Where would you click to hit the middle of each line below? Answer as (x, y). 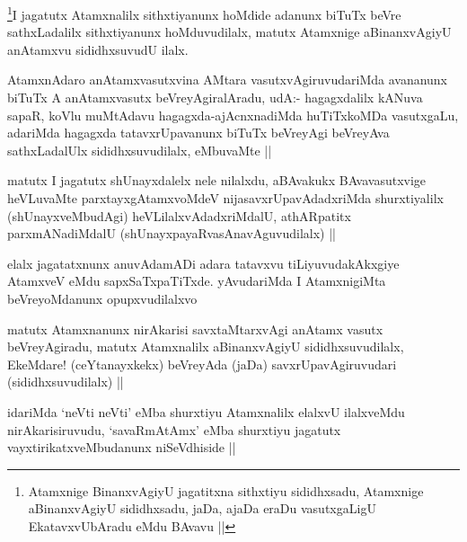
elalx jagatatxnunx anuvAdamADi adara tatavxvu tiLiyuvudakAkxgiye (203, 263)
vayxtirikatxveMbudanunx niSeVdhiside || (122, 447)
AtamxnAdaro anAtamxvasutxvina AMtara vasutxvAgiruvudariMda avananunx (228, 80)
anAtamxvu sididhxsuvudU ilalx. (98, 49)
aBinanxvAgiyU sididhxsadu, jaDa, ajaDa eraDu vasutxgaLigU (202, 508)
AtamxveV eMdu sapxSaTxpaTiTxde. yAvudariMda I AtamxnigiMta (197, 281)
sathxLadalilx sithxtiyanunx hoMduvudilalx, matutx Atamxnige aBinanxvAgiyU (229, 32)
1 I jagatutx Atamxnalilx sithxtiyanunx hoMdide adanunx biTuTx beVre (204, 13)
